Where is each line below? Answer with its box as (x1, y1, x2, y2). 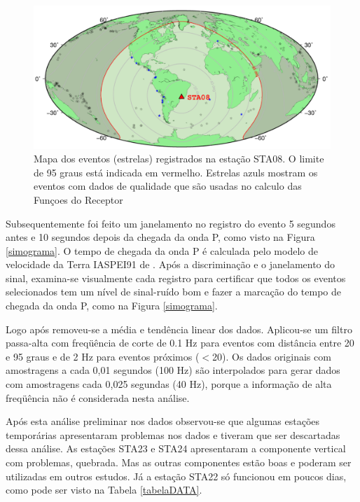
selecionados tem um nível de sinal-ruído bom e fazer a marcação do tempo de (6, 284, 342, 299)
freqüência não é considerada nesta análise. (6, 390, 190, 405)
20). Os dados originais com (212, 349, 331, 363)
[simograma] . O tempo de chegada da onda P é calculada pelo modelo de (6, 243, 318, 258)
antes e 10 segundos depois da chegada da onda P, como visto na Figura (6, 230, 315, 244)
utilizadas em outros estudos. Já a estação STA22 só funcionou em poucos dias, (6, 468, 347, 483)
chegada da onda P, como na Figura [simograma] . (6, 298, 218, 313)
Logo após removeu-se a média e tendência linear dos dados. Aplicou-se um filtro (6, 321, 352, 336)
